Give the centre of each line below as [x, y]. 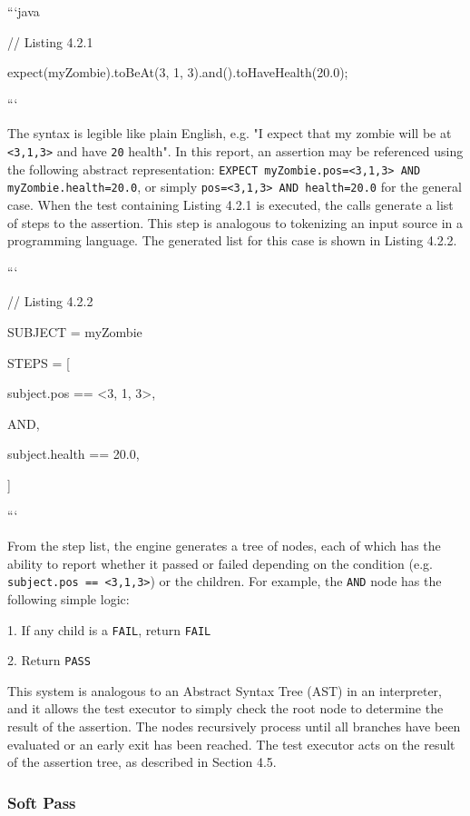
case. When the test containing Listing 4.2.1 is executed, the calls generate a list [230, 204]
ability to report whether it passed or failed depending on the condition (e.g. [220, 563]
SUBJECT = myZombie [75, 331]
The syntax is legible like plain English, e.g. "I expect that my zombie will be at [230, 133]
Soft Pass [42, 802]
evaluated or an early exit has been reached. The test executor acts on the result [231, 744]
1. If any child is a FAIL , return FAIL [109, 629]
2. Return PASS [49, 660]
